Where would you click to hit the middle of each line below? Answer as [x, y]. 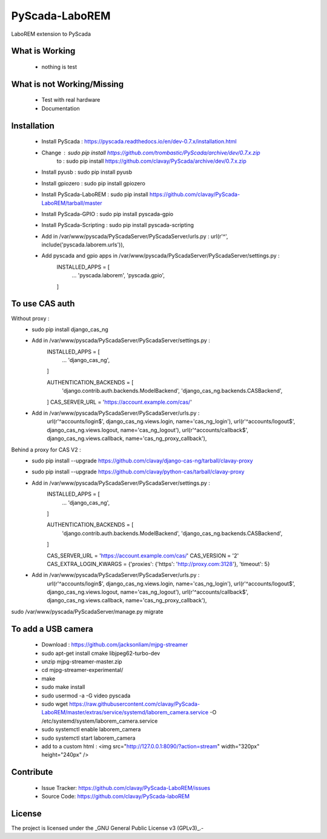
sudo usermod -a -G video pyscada [86, 696]
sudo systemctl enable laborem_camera [91, 729]
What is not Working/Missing [68, 84]
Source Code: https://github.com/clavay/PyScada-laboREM [116, 797]
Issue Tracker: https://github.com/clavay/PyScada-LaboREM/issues [126, 788]
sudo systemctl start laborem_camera [88, 738]
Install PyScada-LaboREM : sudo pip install [95, 194]
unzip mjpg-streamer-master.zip [82, 662]
